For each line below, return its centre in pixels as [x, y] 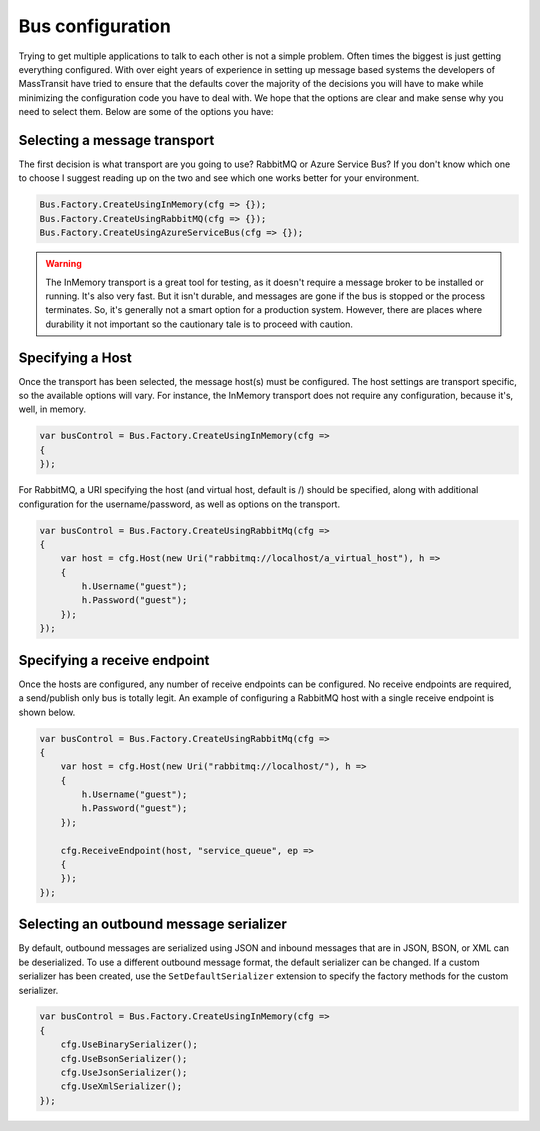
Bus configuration [95, 26]
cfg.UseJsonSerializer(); [124, 1073]
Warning [63, 264]
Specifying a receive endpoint [114, 660]
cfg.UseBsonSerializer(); [124, 1058]
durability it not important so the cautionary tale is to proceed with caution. [199, 324]
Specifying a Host [75, 357]
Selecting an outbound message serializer [152, 924]
